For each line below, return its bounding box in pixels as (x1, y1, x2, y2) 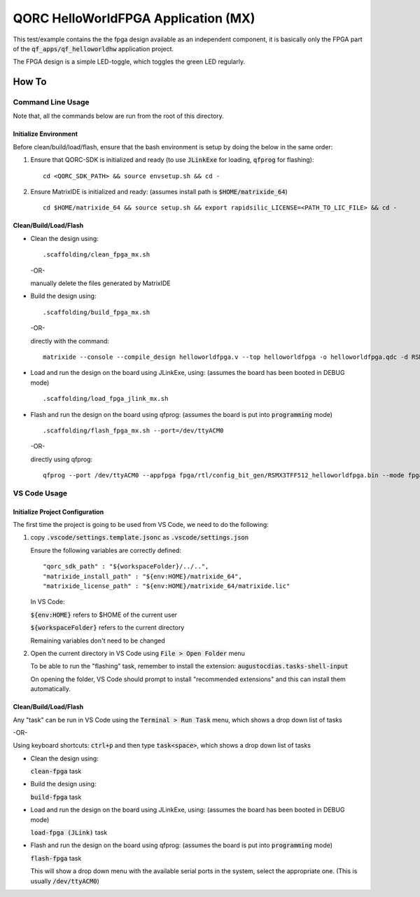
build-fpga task (30, 793, 82, 801)
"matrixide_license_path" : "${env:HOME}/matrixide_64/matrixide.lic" (43, 582, 290, 590)
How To (13, 76, 47, 88)
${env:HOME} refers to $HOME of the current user (30, 610, 178, 619)
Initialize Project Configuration (13, 507, 104, 516)
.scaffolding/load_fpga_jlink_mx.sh (43, 395, 169, 403)
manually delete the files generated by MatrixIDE (30, 279, 171, 287)
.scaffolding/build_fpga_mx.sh (43, 308, 150, 316)
